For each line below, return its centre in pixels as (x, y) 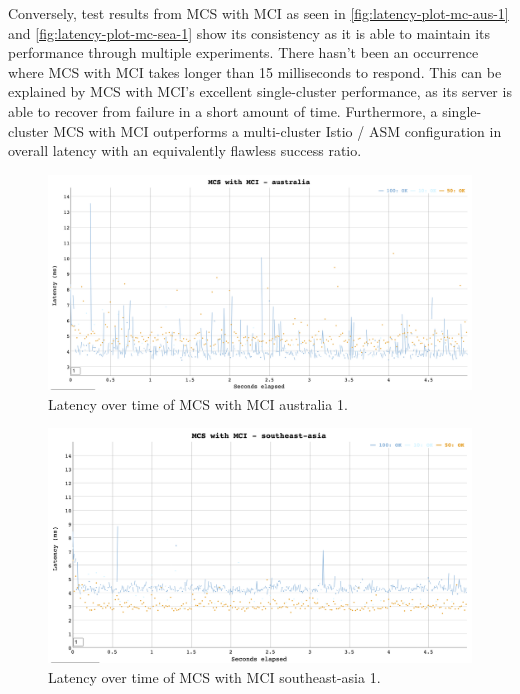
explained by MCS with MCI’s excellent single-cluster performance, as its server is (260, 91)
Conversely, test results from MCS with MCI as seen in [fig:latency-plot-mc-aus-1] (258, 13)
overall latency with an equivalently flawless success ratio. (185, 150)
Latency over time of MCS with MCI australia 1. (198, 403)
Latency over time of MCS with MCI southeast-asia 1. (214, 676)
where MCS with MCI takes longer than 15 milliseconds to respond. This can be (255, 71)
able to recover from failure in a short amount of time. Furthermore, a (223, 110)
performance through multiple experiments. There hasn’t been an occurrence (243, 52)
